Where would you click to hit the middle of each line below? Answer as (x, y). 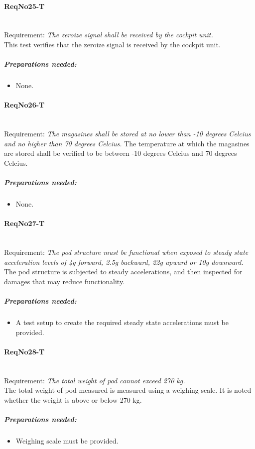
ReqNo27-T (24, 223)
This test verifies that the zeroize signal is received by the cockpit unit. (112, 44)
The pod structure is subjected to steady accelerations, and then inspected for (123, 272)
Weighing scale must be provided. (67, 440)
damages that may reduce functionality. (64, 281)
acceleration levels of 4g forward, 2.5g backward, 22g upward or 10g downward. (124, 262)
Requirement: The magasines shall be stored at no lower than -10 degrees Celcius (127, 134)
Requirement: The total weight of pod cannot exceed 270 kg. (95, 380)
